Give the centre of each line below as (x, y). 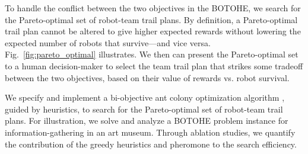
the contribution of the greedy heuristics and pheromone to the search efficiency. (151, 144)
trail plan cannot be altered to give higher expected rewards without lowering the (153, 31)
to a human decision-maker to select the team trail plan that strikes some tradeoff (154, 65)
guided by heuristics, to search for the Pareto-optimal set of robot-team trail (144, 109)
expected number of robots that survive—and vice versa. (108, 42)
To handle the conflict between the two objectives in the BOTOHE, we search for (153, 8)
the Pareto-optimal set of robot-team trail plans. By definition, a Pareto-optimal (151, 19)
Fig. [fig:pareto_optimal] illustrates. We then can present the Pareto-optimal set (152, 54)
